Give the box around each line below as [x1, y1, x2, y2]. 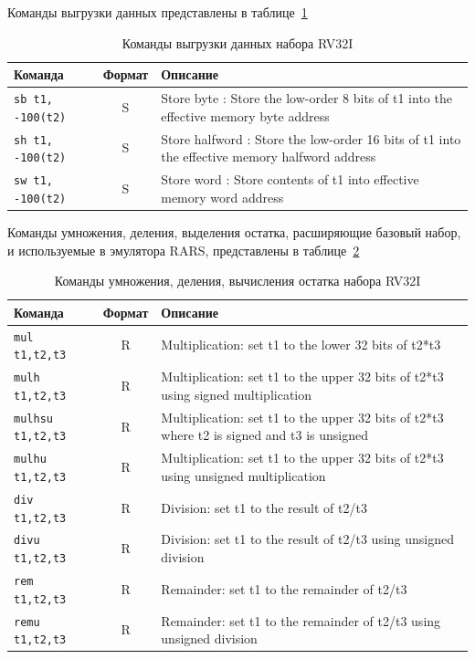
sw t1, [14, 174, 53, 188]
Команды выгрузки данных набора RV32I [121, 33, 354, 52]
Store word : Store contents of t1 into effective [161, 170, 419, 189]
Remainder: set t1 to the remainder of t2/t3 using [161, 611, 441, 630]
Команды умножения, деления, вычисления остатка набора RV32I [54, 271, 421, 290]
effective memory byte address [161, 106, 330, 125]
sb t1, [14, 93, 53, 107]
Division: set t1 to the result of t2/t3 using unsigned [161, 529, 455, 549]
